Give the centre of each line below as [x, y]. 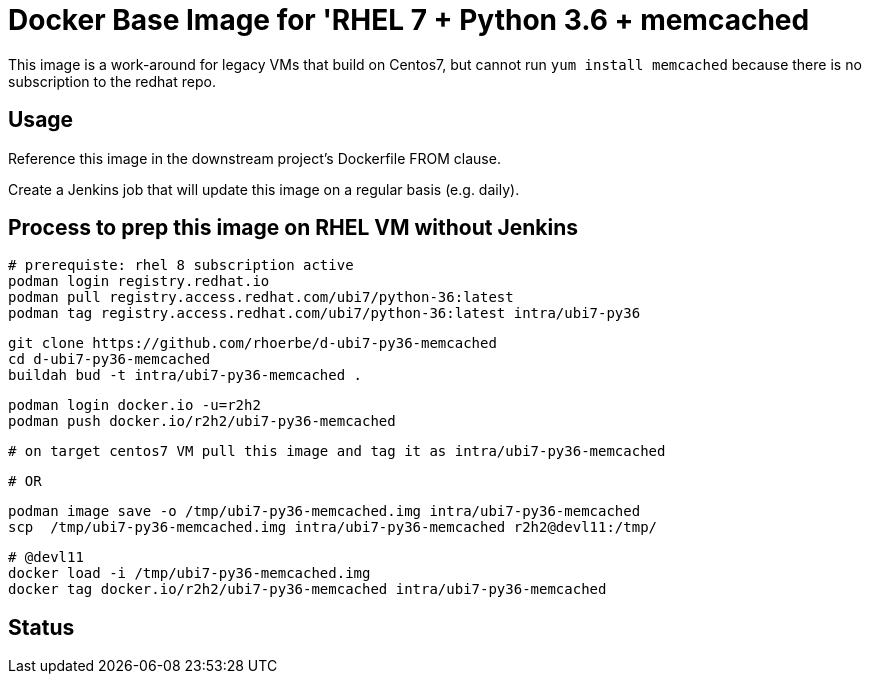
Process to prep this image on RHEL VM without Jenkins [293, 228]
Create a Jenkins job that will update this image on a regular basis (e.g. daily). [264, 189]
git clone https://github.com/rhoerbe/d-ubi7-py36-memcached [252, 343]
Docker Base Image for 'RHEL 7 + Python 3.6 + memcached [409, 20]
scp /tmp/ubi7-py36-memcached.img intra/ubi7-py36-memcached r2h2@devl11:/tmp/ [333, 527]
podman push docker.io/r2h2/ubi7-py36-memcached [202, 421]
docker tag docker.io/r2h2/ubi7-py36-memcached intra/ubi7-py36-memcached [307, 589]
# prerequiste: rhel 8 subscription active [181, 265]
